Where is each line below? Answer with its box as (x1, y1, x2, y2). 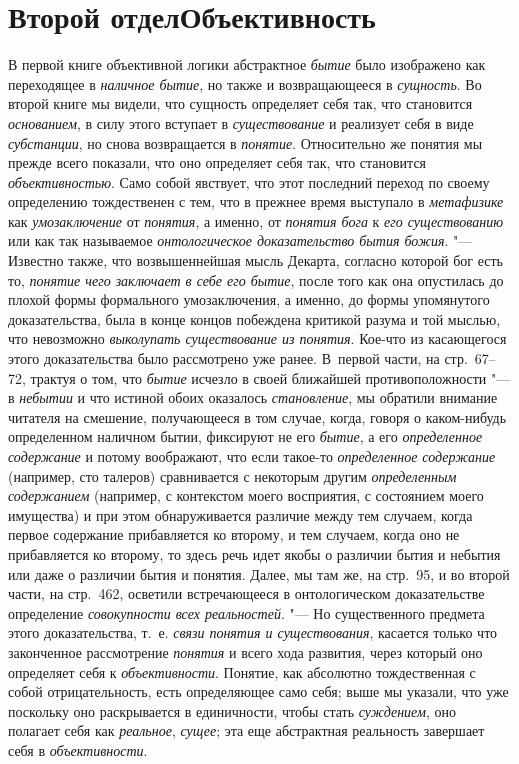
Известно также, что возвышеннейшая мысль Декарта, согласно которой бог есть (8, 250, 503, 271)
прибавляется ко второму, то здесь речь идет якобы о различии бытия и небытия (8, 543, 501, 564)
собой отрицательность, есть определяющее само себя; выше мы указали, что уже (8, 681, 509, 702)
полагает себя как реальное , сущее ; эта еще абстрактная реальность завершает (8, 720, 485, 741)
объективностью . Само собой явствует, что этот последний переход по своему (8, 171, 490, 192)
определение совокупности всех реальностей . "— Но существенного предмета (8, 602, 485, 623)
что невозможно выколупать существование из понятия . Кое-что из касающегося (8, 328, 507, 349)
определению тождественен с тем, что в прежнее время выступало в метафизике (8, 191, 504, 212)
